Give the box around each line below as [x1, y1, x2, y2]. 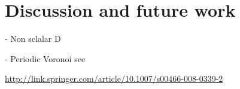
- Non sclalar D [5, 32, 61, 45]
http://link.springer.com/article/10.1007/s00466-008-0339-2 [5, 72, 223, 85]
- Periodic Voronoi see [5, 52, 86, 65]
